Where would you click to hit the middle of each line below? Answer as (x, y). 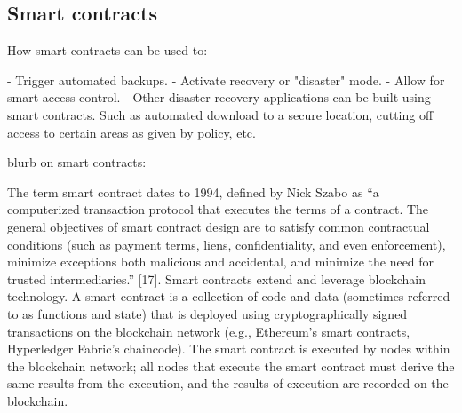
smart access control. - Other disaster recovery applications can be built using (219, 97)
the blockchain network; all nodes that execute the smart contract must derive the (231, 365)
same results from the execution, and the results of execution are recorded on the (228, 383)
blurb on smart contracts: (77, 162)
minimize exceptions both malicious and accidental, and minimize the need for (221, 262)
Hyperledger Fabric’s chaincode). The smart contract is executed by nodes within (229, 349)
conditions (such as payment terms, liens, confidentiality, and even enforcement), (227, 244)
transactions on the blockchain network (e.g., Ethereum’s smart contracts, (209, 331)
